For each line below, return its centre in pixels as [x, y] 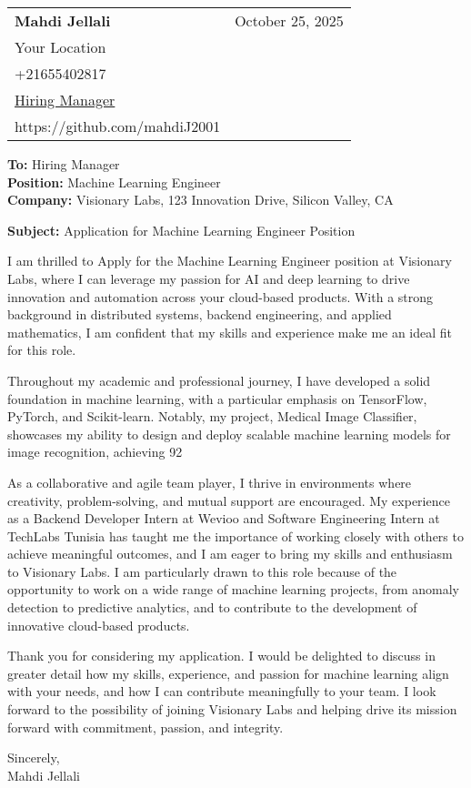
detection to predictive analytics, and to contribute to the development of [212, 607]
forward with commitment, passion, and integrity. [145, 727]
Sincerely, [34, 758]
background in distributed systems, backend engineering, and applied [200, 314]
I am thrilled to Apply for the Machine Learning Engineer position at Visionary [230, 261]
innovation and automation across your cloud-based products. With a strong [220, 296]
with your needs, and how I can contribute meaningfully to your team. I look [222, 691]
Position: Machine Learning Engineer [114, 182]
